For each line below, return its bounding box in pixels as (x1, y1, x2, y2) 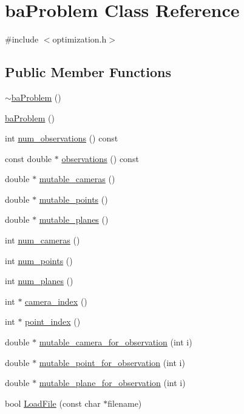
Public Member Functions (5, 63, 171, 81)
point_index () (25, 315, 81, 328)
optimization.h (52, 33, 107, 46)
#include (5, 33, 39, 46)
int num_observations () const (5, 132, 118, 144)
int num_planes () (5, 274, 73, 287)
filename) (107, 396, 142, 409)
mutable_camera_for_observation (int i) (39, 336, 192, 348)
